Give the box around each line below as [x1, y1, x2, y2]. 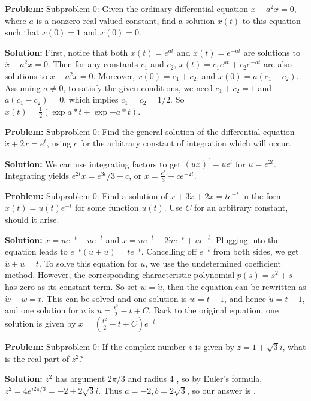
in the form [241, 189, 283, 202]
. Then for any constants [47, 58, 138, 70]
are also [264, 58, 292, 70]
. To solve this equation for [38, 256, 138, 269]
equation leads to [5, 245, 68, 258]
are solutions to [243, 46, 300, 58]
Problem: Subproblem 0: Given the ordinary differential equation [5, 2, 249, 14]
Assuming [5, 81, 41, 94]
